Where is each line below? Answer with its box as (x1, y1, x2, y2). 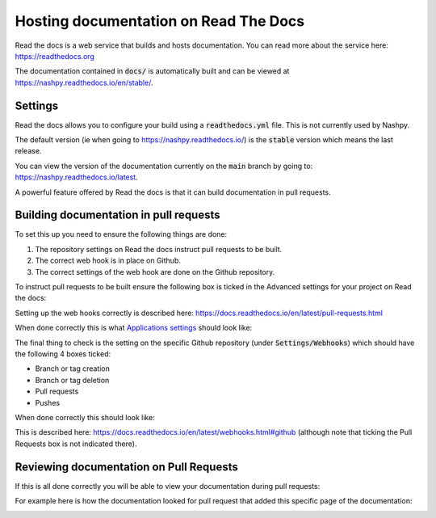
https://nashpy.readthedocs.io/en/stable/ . (15, 78, 153, 87)
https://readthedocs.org (15, 51, 94, 61)
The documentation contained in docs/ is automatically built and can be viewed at (15, 66, 290, 76)
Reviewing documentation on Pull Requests (15, 460, 238, 474)
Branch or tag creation (35, 364, 111, 373)
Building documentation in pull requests (15, 208, 221, 222)
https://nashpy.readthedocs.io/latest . (15, 172, 138, 182)
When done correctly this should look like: (15, 412, 155, 422)
